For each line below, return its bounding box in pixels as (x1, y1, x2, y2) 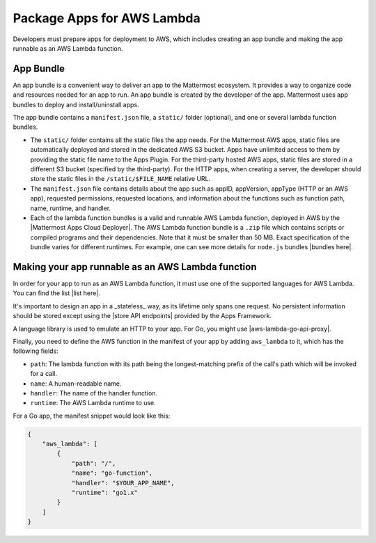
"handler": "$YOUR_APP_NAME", (71, 479, 175, 487)
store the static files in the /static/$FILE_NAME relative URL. (30, 175, 211, 183)
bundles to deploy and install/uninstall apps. (13, 100, 139, 109)
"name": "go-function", (71, 469, 153, 477)
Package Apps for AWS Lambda (13, 10, 201, 26)
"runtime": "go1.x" (71, 489, 139, 497)
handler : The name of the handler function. (30, 388, 158, 397)
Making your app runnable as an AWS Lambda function (13, 261, 257, 273)
